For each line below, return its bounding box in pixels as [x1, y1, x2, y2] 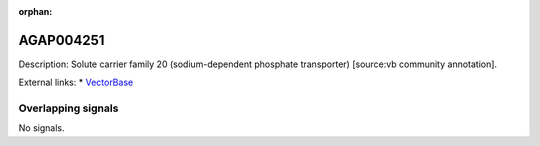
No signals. [18, 122, 65, 134]
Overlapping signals [18, 101, 119, 115]
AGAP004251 [18, 31, 105, 49]
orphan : [18, 6, 53, 17]
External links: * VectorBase [18, 76, 134, 89]
